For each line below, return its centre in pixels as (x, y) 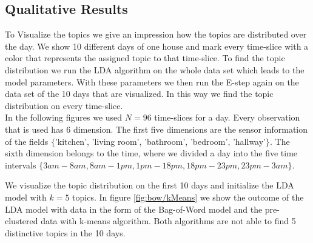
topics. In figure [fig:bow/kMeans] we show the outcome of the (188, 197)
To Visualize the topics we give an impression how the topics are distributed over (156, 34)
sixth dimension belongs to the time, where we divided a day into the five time (151, 153)
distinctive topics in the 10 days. (65, 232)
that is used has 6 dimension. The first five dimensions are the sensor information (156, 129)
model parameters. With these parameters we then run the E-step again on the (152, 82)
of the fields (27, 141)
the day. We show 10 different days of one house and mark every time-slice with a (157, 46)
